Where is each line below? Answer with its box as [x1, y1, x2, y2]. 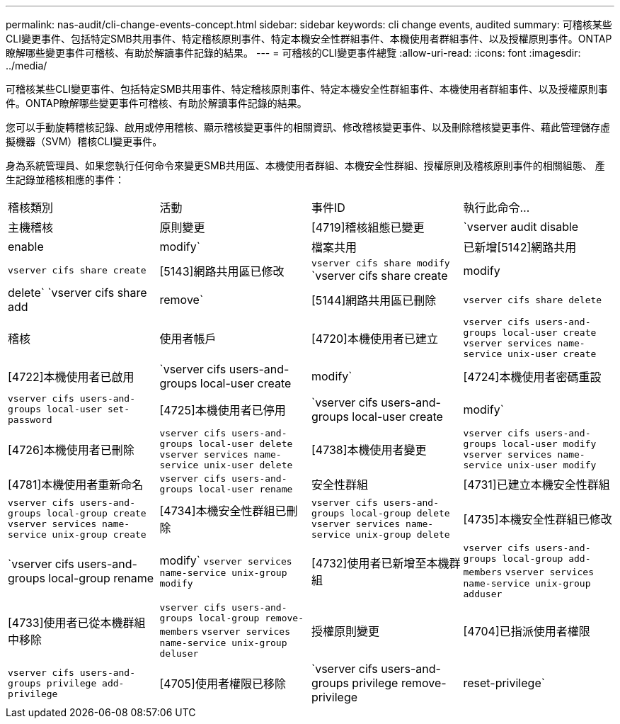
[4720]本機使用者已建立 [311, 332, 438, 346]
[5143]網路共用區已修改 [159, 264, 285, 278]
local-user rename [198, 484, 293, 494]
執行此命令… [463, 200, 530, 215]
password [8, 414, 52, 425]
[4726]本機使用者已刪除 [8, 443, 134, 457]
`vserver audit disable [463, 220, 579, 234]
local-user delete [198, 439, 293, 449]
